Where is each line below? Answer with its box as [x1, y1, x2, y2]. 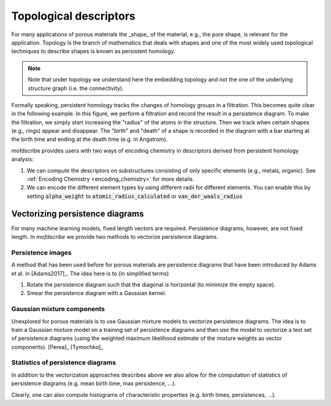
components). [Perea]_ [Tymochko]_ [11, 343, 104, 350]
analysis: [11, 156, 34, 163]
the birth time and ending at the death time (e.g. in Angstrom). [11, 135, 168, 143]
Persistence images [11, 248, 72, 257]
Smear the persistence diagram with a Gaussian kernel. [26, 290, 167, 297]
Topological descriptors [11, 9, 136, 23]
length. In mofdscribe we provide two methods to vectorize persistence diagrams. [11, 233, 219, 241]
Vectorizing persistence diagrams [11, 208, 144, 219]
